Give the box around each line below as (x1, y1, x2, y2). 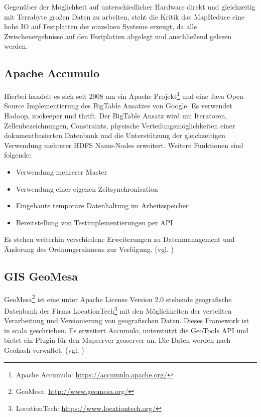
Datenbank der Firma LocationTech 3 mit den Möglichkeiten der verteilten (4, 304, 232, 316)
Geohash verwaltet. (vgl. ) (4, 345, 84, 355)
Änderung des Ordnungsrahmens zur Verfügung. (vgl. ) (4, 243, 174, 254)
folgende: (4, 150, 32, 160)
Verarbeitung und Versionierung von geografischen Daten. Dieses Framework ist (4, 315, 249, 326)
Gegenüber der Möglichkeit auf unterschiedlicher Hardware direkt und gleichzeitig (4, 2, 255, 12)
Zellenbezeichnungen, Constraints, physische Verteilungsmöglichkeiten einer (4, 120, 235, 130)
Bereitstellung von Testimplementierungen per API (16, 217, 173, 227)
